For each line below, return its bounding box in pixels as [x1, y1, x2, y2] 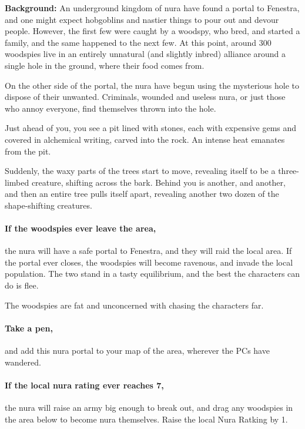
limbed [5, 176, 29, 188]
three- [278, 165, 299, 177]
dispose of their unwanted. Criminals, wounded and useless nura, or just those [5, 91, 286, 103]
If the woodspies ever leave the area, [5, 222, 156, 234]
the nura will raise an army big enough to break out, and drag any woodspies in [5, 401, 293, 414]
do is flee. [5, 279, 39, 291]
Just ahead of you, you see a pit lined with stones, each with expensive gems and [5, 122, 297, 134]
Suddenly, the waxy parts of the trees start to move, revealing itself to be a [5, 165, 276, 177]
